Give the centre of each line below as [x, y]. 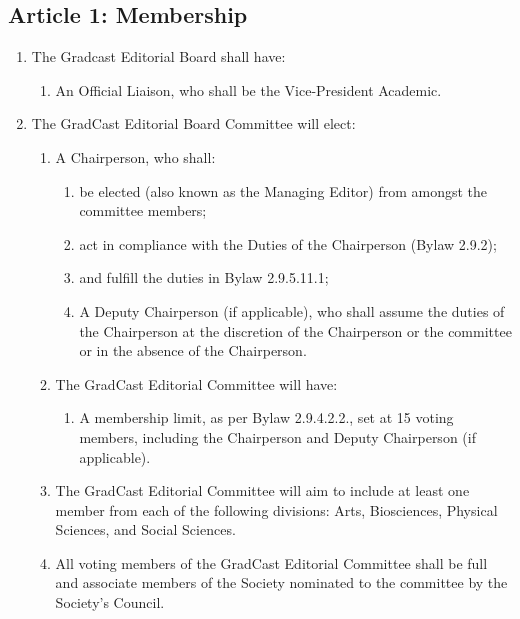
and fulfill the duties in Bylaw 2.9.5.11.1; [204, 277]
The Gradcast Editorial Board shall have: [158, 56]
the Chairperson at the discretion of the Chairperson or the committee [295, 330]
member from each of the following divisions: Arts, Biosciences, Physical [276, 509]
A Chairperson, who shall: [135, 156]
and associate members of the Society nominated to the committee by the [281, 582]
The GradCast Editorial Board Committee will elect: [193, 123]
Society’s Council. [110, 602]
